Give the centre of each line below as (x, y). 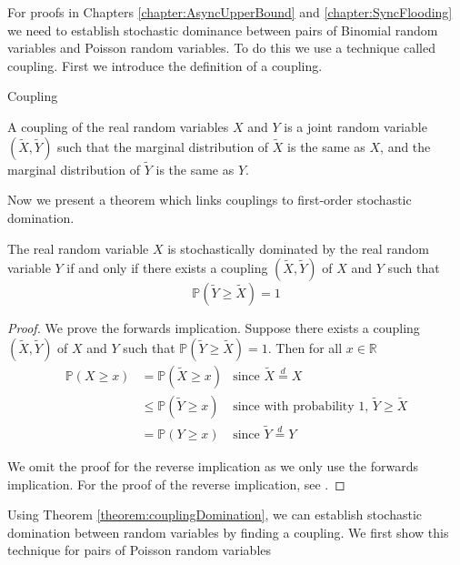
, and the (405, 146)
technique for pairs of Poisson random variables (140, 550)
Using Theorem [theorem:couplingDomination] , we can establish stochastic (215, 515)
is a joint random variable (355, 126)
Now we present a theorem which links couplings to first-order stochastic (210, 200)
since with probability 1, (301, 406)
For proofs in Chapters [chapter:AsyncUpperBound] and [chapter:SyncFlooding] (230, 12)
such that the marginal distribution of (163, 146)
